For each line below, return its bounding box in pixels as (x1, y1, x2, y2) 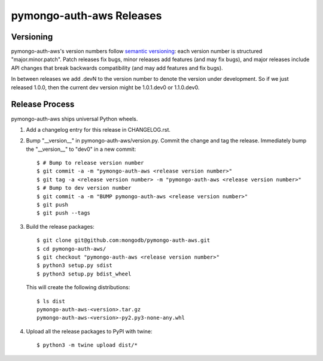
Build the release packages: (26, 223, 95, 230)
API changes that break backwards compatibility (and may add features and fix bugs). (11, 64, 224, 71)
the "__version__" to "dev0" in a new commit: (26, 145, 136, 153)
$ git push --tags (36, 210, 91, 217)
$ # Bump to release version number (36, 159, 144, 166)
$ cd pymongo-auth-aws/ (36, 245, 106, 252)
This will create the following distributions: (26, 284, 130, 291)
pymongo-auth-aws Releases (11, 9, 162, 22)
